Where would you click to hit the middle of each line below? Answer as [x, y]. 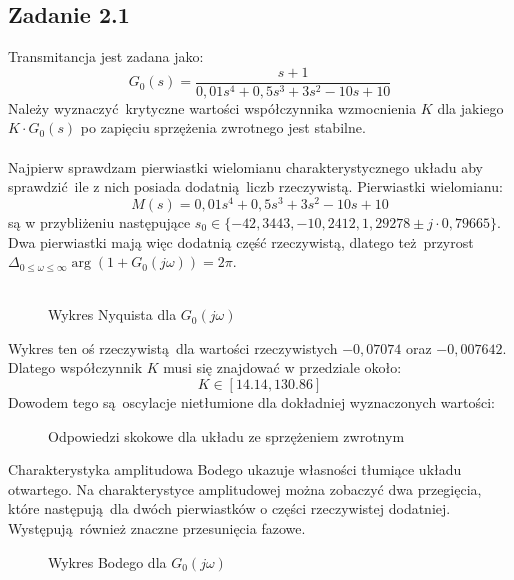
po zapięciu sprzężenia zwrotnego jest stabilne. [223, 127]
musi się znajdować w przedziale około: [282, 367]
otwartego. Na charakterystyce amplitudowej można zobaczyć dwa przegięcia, [245, 488]
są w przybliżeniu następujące [99, 221]
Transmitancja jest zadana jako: [106, 56]
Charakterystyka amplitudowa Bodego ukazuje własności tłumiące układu [235, 469]
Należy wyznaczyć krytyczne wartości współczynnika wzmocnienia [212, 107]
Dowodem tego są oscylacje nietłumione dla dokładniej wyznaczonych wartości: [252, 402]
